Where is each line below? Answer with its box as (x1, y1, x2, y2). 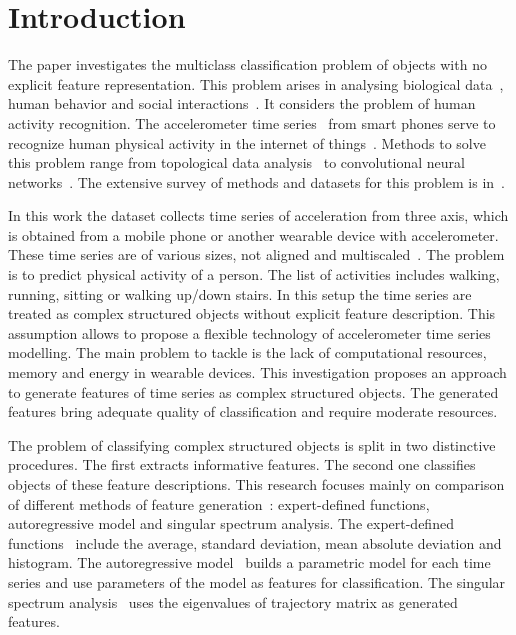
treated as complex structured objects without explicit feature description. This (8, 303, 496, 324)
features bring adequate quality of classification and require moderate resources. (8, 401, 498, 422)
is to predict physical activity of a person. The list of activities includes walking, (8, 264, 500, 285)
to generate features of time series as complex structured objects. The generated (8, 381, 499, 402)
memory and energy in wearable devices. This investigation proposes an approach (8, 362, 507, 383)
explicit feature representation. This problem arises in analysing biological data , (8, 73, 504, 94)
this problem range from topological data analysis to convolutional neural (8, 152, 465, 173)
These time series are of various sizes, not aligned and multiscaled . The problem (8, 244, 505, 265)
